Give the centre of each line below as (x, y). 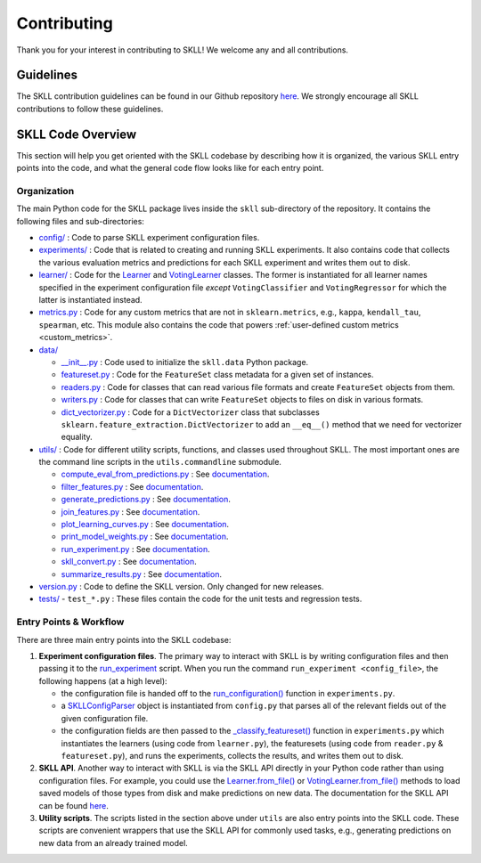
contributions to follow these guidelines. (90, 109)
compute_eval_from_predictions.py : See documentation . (165, 474)
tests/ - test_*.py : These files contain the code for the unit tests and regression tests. (200, 599)
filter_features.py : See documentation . (132, 486)
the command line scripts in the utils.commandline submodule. (160, 462)
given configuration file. (105, 718)
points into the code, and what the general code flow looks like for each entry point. (170, 168)
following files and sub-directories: (80, 221)
